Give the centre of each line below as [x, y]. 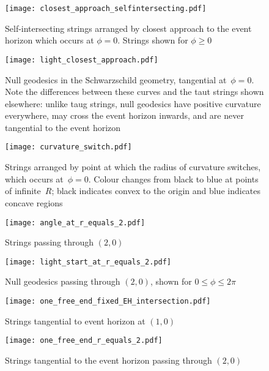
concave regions [34, 202]
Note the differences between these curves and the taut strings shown [134, 92]
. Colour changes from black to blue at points [173, 178]
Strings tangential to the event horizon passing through [109, 360]
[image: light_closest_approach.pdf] [82, 60]
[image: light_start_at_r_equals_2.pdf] [88, 262]
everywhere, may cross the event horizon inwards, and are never [124, 115]
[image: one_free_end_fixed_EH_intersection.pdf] [108, 301]
